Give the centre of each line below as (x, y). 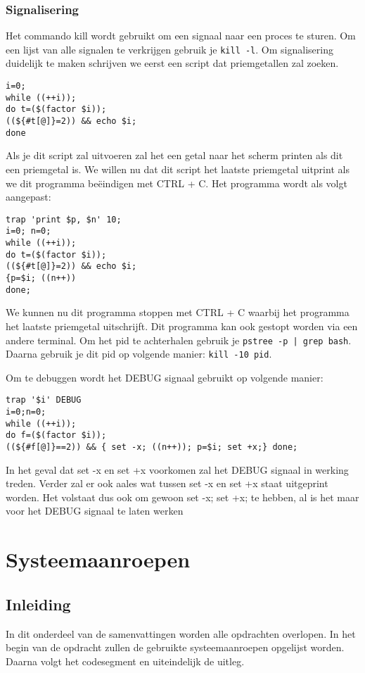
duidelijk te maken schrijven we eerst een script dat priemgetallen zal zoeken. (172, 63)
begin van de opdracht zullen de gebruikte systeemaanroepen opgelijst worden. (175, 647)
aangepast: (28, 197)
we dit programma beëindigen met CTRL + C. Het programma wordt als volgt (177, 183)
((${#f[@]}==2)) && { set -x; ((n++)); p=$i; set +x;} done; (152, 447)
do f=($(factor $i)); (56, 435)
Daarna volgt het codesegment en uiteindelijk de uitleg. (125, 661)
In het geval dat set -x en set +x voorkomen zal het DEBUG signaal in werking (177, 469)
